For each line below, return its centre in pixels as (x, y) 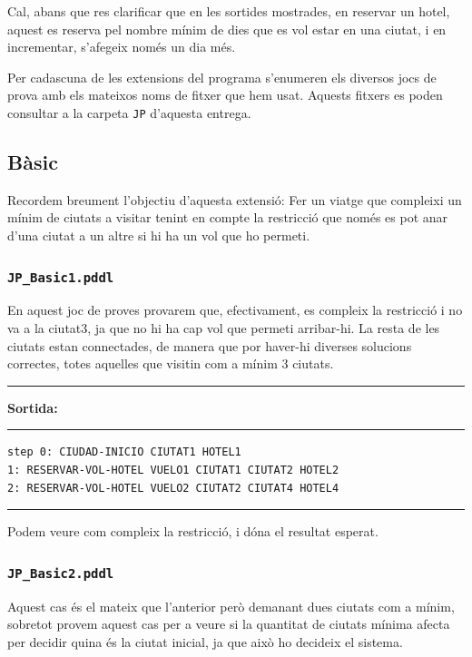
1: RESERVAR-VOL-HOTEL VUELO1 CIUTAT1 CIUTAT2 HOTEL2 (173, 470)
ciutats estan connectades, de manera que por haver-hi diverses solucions (210, 345)
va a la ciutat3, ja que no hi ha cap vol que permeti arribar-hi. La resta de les (224, 327)
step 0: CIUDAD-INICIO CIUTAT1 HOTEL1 (124, 452)
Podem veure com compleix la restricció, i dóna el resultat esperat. (193, 531)
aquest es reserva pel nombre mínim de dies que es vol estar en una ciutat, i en (227, 29)
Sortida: (33, 407)
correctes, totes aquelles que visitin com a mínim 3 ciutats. (171, 363)
